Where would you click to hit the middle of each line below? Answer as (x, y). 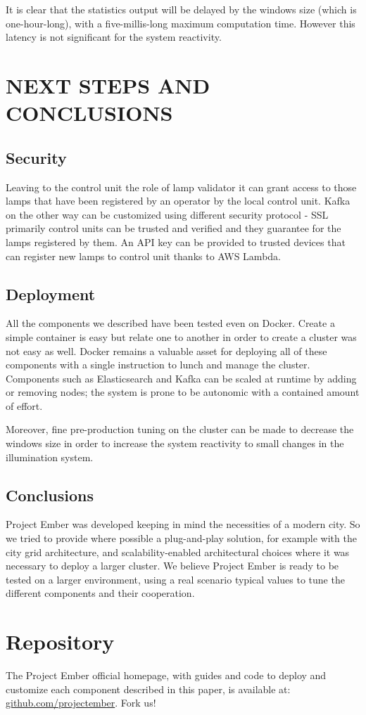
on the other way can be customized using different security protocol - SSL (167, 214)
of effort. (24, 405)
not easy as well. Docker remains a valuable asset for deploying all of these (166, 350)
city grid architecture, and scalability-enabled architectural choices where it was (178, 552)
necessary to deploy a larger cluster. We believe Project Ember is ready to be (172, 566)
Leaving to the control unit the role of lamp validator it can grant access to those (181, 187)
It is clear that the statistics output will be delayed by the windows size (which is (181, 9)
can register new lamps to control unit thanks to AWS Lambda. (143, 256)
